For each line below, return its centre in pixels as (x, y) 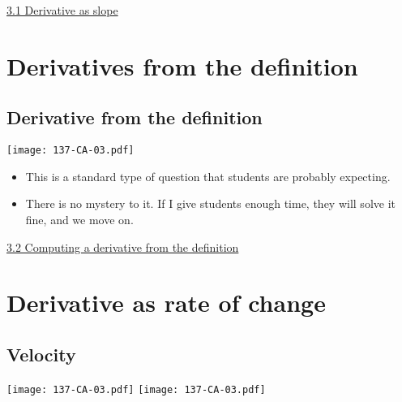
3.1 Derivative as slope (62, 10)
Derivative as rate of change (166, 303)
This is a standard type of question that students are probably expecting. (208, 176)
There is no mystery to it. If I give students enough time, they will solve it (210, 203)
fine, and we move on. (79, 220)
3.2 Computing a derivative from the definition (123, 246)
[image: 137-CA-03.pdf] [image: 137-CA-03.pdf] (136, 389)
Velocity (41, 354)
